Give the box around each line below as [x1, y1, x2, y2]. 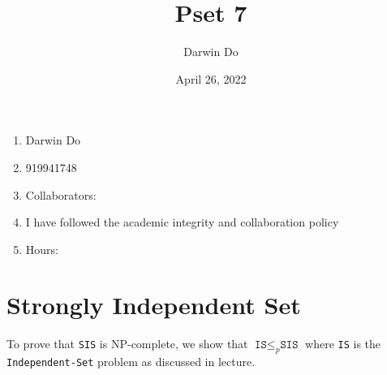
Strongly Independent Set [6, 288, 301, 321]
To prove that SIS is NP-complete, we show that [6, 335, 248, 352]
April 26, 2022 [175, 70, 247, 87]
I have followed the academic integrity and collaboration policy [25, 213, 339, 231]
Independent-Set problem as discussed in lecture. [6, 353, 256, 370]
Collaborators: [25, 186, 97, 203]
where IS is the [305, 335, 381, 352]
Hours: [25, 240, 58, 257]
